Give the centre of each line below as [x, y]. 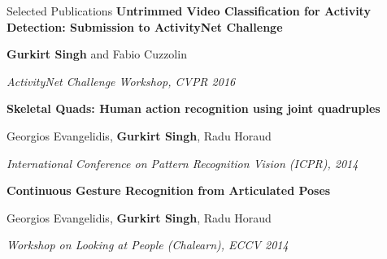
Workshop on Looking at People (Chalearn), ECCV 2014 [148, 245]
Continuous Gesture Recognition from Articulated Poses [169, 190]
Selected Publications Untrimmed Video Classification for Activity [189, 11]
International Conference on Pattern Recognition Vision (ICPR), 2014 [183, 163]
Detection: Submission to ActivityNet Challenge [145, 26]
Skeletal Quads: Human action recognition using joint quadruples [193, 108]
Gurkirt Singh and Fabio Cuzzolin [97, 54]
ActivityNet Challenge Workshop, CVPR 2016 [121, 81]
